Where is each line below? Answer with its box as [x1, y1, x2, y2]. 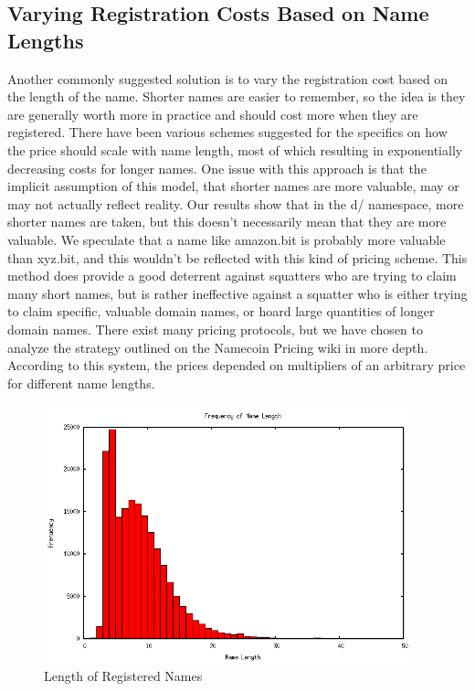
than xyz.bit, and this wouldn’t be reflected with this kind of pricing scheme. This [7, 248, 468, 267]
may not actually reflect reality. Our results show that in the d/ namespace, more [7, 194, 464, 213]
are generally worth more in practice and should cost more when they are [7, 104, 418, 123]
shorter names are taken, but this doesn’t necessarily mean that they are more [7, 212, 447, 231]
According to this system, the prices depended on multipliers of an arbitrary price [7, 356, 466, 375]
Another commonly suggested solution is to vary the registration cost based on [7, 69, 449, 88]
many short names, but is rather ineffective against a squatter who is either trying [7, 283, 468, 303]
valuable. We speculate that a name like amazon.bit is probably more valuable [7, 229, 446, 249]
